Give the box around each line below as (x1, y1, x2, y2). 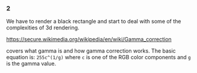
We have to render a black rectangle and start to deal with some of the (6, 18, 182, 25)
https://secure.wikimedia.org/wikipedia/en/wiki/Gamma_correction (6, 36, 172, 43)
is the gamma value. (6, 60, 56, 67)
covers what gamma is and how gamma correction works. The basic (6, 47, 176, 54)
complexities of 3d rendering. (6, 24, 80, 31)
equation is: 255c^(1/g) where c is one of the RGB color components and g (6, 54, 191, 61)
